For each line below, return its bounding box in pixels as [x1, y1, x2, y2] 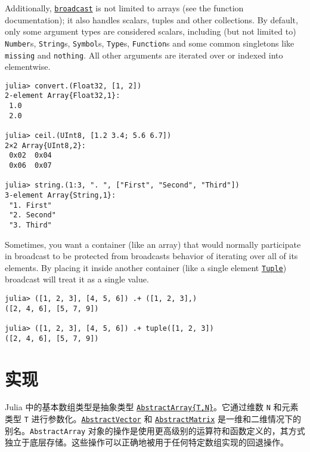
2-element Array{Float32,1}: [5, 91, 120, 100]
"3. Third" [9, 220, 52, 229]
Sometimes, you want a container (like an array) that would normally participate [5, 238, 301, 250]
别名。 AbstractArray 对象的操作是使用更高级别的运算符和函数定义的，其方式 [5, 424, 305, 436]
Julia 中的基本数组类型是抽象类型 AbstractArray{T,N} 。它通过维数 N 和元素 [5, 401, 299, 413]
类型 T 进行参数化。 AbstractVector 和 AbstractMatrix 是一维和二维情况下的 [5, 413, 301, 425]
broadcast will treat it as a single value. [5, 273, 149, 285]
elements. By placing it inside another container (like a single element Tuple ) [5, 261, 287, 273]
